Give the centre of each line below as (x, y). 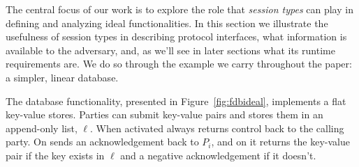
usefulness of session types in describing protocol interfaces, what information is (176, 37)
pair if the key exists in (55, 155)
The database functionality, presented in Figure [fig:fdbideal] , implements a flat (176, 101)
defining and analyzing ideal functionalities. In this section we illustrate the (167, 23)
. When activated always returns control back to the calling (217, 128)
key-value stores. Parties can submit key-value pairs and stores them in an (164, 114)
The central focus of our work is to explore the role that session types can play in (179, 9)
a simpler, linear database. (62, 77)
